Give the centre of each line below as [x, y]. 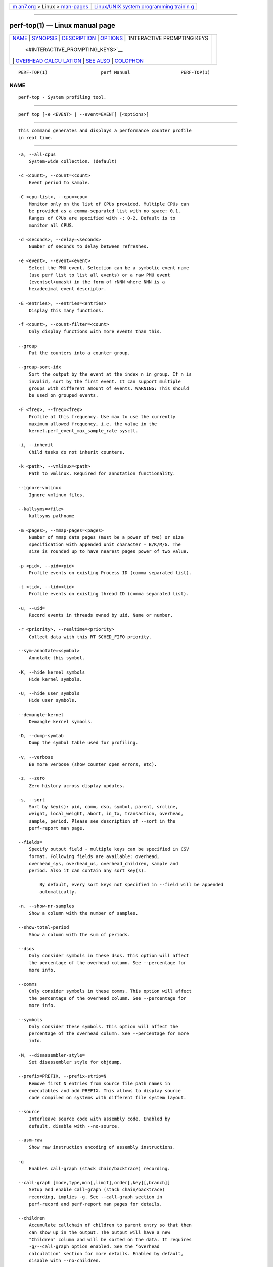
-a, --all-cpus [37, 154]
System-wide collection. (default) [73, 161]
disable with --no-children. [65, 1260]
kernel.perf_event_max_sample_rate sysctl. [83, 431]
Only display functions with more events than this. [96, 331]
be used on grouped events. [63, 396]
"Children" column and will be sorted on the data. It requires [110, 1239]
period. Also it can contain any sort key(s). [87, 871]
